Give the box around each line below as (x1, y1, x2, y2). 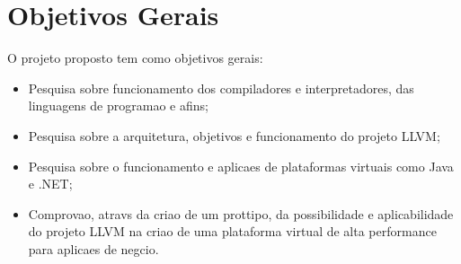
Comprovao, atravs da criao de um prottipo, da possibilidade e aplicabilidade (28, 204, 454, 223)
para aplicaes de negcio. (28, 239, 159, 258)
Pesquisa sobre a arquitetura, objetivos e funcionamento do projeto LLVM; (28, 126, 440, 145)
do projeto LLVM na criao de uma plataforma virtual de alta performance (28, 222, 437, 241)
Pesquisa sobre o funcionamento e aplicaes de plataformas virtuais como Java (28, 156, 454, 175)
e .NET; (28, 174, 73, 193)
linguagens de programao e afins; (28, 96, 208, 115)
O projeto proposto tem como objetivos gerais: (7, 48, 263, 67)
